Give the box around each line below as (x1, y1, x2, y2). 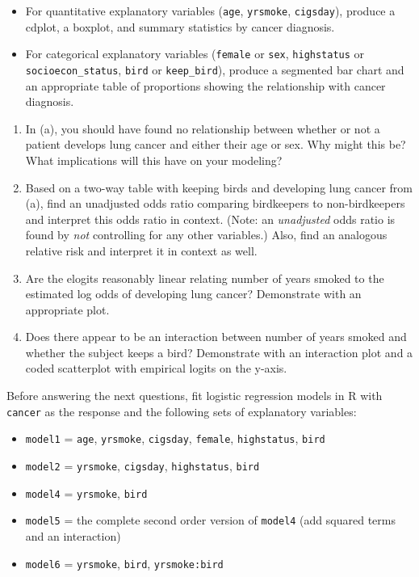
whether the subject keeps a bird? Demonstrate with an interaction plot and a (25, 343, 413, 360)
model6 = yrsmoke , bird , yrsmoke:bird (25, 554, 224, 571)
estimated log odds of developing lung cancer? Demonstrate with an (25, 285, 362, 302)
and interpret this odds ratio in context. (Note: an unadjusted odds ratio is (25, 210, 396, 227)
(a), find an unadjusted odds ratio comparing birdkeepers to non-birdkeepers (25, 195, 405, 212)
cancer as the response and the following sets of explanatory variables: (6, 402, 357, 419)
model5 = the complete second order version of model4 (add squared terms (25, 512, 396, 529)
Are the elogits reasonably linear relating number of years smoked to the (25, 269, 384, 286)
